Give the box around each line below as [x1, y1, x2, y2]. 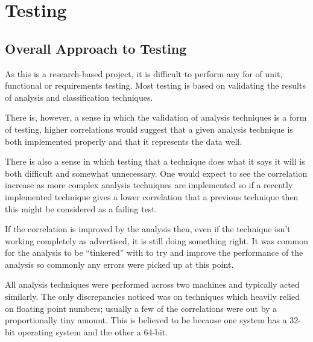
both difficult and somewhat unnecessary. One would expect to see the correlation [5, 166, 308, 179]
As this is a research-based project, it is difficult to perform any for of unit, [5, 67, 283, 80]
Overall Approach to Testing [5, 39, 187, 57]
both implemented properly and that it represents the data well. [5, 135, 242, 147]
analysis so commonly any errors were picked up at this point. [5, 258, 234, 270]
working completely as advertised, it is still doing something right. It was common [5, 234, 308, 247]
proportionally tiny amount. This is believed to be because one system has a [5, 314, 287, 326]
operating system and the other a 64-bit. [17, 325, 168, 338]
